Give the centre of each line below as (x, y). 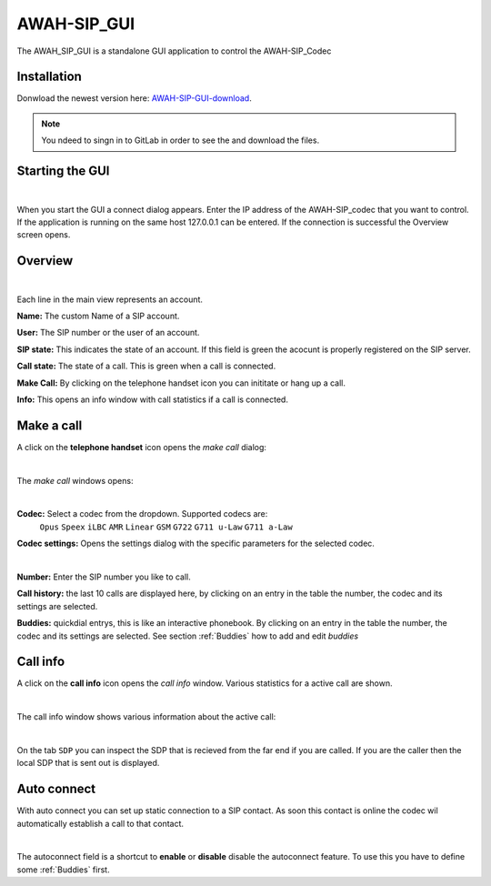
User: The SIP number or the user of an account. (108, 333)
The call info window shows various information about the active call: (146, 717)
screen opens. (44, 235)
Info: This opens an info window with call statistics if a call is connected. (152, 399)
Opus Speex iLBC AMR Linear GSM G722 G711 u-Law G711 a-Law (166, 527)
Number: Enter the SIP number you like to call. (104, 577)
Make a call (50, 425)
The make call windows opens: (75, 480)
